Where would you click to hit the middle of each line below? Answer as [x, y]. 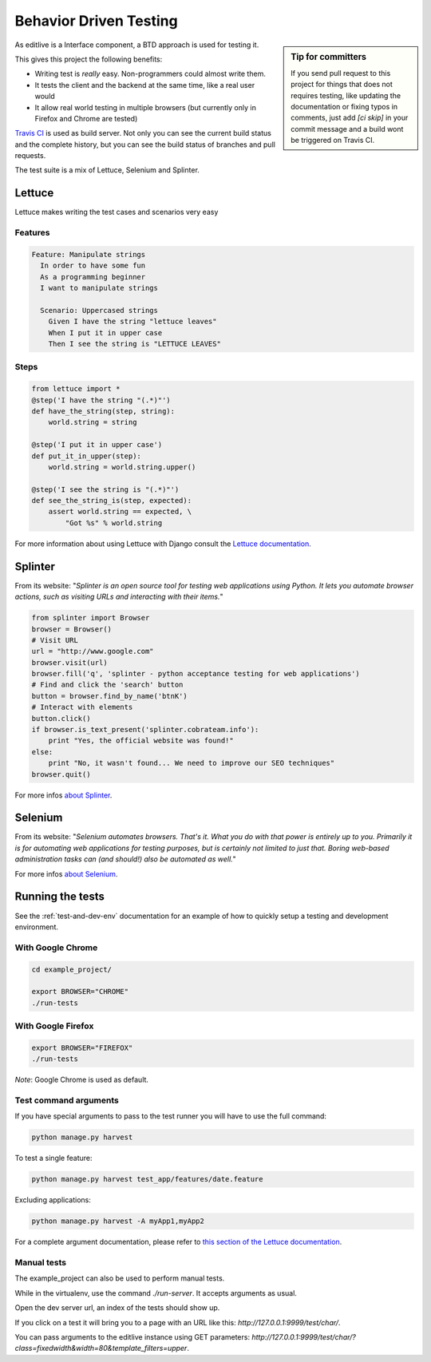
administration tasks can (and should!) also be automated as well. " [126, 859]
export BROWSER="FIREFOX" [82, 1047]
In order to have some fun [93, 266]
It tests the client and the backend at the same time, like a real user [145, 85]
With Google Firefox [54, 1026]
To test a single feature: [53, 1158]
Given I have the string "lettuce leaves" [132, 322]
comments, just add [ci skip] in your [350, 118]
